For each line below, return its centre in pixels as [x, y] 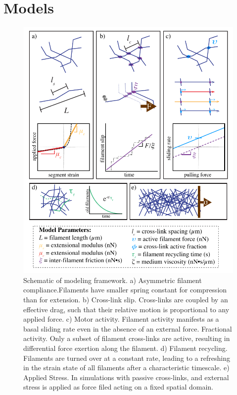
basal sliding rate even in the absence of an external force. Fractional [128, 328]
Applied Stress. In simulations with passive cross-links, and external [126, 377]
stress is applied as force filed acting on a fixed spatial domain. [118, 387]
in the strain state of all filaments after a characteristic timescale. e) [126, 367]
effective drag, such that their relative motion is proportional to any [126, 309]
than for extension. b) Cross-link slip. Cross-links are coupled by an [126, 299]
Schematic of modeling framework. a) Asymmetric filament [113, 280]
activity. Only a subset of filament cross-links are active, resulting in [127, 338]
